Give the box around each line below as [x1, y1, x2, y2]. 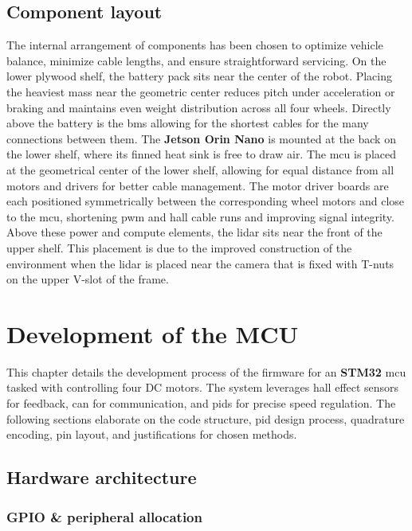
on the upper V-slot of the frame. [6, 271, 169, 287]
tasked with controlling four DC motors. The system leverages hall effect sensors [6, 379, 399, 396]
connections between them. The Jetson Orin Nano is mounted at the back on [6, 130, 396, 146]
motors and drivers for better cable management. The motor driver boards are [6, 177, 389, 193]
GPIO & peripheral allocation [6, 506, 202, 526]
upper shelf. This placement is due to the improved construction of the [6, 239, 352, 256]
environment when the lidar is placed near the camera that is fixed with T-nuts [6, 255, 394, 271]
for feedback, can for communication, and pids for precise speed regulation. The [6, 395, 396, 412]
